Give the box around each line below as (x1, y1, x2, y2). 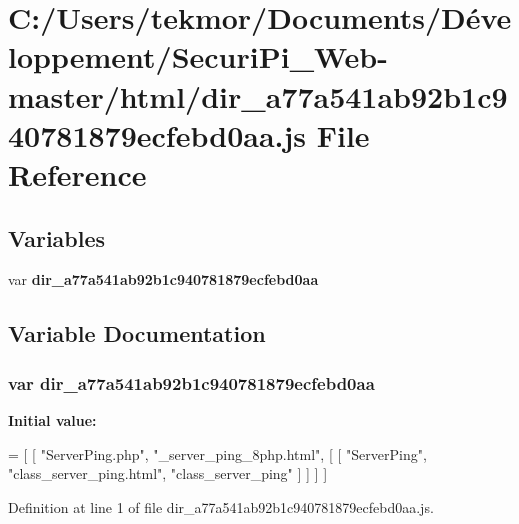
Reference (8, 153, 147, 194)
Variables (8, 222, 106, 253)
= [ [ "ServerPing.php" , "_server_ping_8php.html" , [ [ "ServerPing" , (8, 443, 427, 464)
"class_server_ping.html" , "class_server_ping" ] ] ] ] (8, 463, 328, 484)
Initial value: (8, 409, 97, 430)
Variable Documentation (8, 318, 266, 349)
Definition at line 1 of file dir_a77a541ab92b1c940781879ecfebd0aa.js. (8, 496, 434, 517)
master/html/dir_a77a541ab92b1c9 (8, 75, 508, 116)
